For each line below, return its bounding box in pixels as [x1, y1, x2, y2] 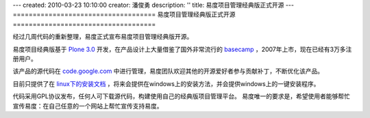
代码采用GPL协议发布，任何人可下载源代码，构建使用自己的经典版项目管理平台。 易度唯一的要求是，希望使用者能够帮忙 [12, 92, 351, 100]
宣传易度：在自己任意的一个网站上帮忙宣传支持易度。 [12, 102, 163, 110]
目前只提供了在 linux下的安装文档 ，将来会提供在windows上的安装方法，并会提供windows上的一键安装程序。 [12, 79, 320, 88]
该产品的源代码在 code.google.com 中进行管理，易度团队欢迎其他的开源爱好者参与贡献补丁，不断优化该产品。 [12, 67, 324, 75]
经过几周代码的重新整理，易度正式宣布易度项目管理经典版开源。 [12, 33, 193, 41]
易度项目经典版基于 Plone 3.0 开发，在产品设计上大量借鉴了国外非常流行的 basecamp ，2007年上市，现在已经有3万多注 [12, 45, 352, 53]
